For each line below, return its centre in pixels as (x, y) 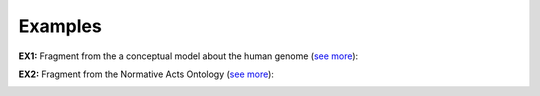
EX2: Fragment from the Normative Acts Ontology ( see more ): (146, 74)
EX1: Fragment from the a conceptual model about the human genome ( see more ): (188, 56)
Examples (60, 26)
